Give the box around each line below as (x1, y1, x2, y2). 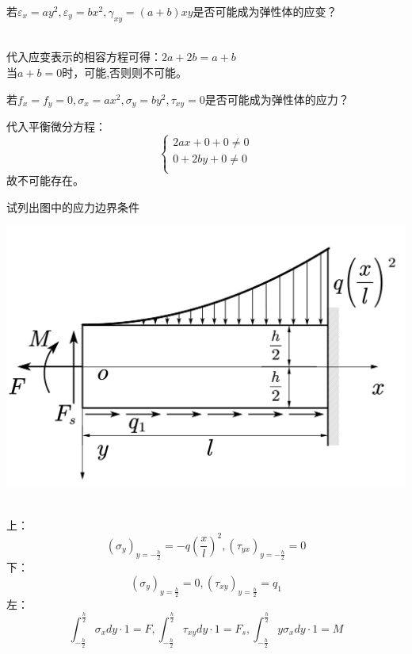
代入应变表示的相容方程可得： (6, 48, 162, 65)
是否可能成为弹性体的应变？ (193, 3, 338, 19)
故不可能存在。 (6, 172, 84, 189)
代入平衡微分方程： (6, 118, 106, 135)
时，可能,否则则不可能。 (62, 63, 188, 80)
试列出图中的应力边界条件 (6, 198, 139, 215)
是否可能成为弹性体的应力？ (204, 90, 349, 107)
